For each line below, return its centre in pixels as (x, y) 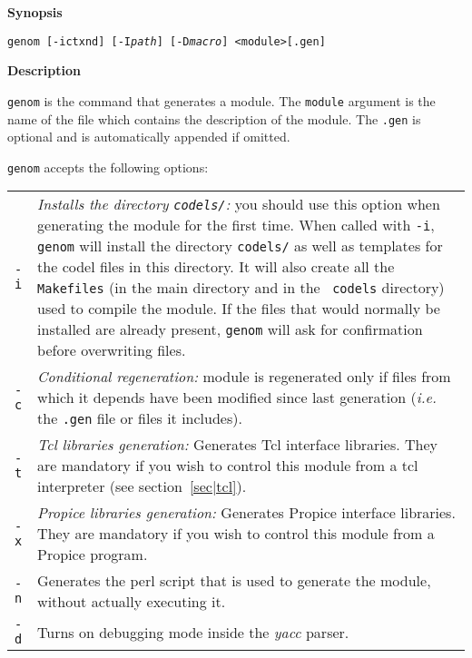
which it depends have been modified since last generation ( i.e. (237, 398)
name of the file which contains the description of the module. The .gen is (214, 118)
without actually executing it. (132, 602)
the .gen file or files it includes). (140, 418)
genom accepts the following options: (108, 167)
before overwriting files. (112, 350)
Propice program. (93, 555)
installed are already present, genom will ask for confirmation (230, 329)
